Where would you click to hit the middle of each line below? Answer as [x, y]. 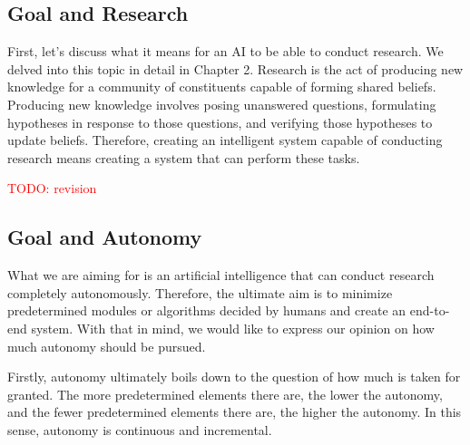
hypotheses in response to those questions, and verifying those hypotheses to [220, 122]
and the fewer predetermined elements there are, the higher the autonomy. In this [235, 412]
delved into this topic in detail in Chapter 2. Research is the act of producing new [235, 68]
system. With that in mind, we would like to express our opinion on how [233, 328]
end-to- [430, 310]
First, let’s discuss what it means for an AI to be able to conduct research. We [225, 51]
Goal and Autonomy [105, 237]
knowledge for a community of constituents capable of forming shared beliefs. [222, 87]
